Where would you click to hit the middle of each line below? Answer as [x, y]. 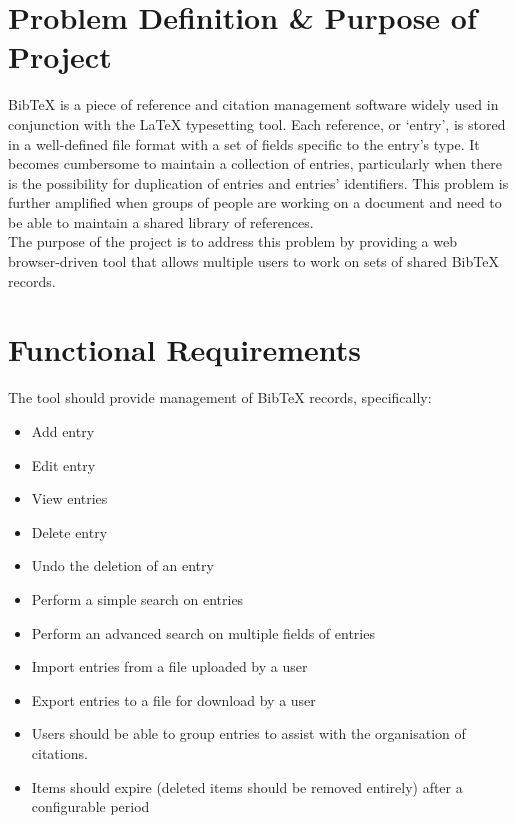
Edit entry [63, 464]
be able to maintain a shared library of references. [161, 221]
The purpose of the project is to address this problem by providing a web [232, 241]
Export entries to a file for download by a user [173, 699]
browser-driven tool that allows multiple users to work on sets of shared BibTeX [253, 261]
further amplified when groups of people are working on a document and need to [255, 202]
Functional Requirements [184, 349]
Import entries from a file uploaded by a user [169, 666]
